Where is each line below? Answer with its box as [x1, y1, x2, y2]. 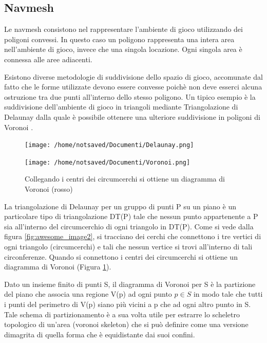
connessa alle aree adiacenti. [4, 53, 92, 64]
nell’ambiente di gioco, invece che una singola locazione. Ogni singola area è [4, 44, 242, 55]
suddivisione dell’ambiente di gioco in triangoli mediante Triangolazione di [4, 101, 238, 112]
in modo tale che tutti [193, 288, 263, 299]
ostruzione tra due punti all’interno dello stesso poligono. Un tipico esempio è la [4, 91, 256, 102]
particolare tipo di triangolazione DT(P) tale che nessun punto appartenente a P [4, 211, 258, 222]
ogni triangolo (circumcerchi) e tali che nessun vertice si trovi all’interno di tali [4, 241, 253, 252]
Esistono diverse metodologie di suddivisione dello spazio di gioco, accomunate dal [4, 71, 263, 82]
